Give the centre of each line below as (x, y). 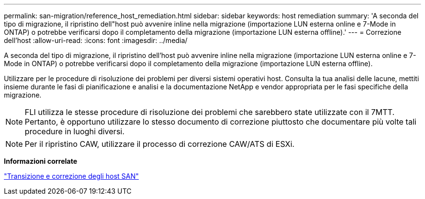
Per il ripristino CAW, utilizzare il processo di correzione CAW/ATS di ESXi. (160, 144)
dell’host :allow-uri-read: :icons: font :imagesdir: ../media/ (96, 40)
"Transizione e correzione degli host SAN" (72, 176)
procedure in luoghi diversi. (75, 131)
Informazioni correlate (41, 161)
